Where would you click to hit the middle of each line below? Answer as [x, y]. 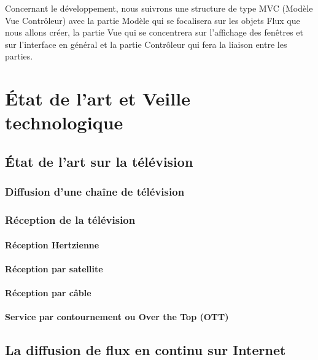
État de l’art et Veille [98, 98]
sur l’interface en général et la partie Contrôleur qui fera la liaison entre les [146, 44]
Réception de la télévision [70, 220]
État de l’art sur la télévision [99, 161]
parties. [19, 56]
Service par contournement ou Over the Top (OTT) [117, 317]
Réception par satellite [54, 268]
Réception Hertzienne [52, 244]
